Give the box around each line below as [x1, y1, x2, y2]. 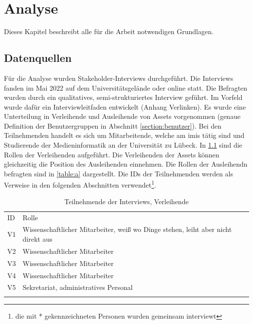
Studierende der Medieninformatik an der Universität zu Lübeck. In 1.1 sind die [4, 140, 242, 150]
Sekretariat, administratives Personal [22, 282, 133, 292]
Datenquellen [4, 50, 72, 65]
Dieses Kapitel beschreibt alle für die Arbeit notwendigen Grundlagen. [4, 26, 214, 37]
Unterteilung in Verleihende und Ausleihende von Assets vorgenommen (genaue [4, 111, 241, 121]
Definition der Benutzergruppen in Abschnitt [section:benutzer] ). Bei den [4, 120, 222, 131]
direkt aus [22, 233, 53, 244]
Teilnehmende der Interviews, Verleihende [64, 196, 189, 206]
